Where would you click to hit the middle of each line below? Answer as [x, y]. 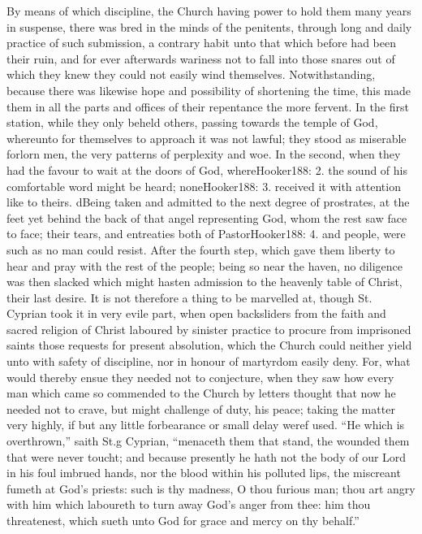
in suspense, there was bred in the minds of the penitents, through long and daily [209, 26]
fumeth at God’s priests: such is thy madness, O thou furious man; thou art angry [211, 488]
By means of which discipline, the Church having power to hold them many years [209, 11]
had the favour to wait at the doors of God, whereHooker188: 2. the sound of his [207, 169]
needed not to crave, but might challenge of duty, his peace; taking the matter [201, 408]
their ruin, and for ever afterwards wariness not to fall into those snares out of [201, 58]
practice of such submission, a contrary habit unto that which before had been [201, 43]
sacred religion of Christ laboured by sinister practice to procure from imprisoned [209, 329]
